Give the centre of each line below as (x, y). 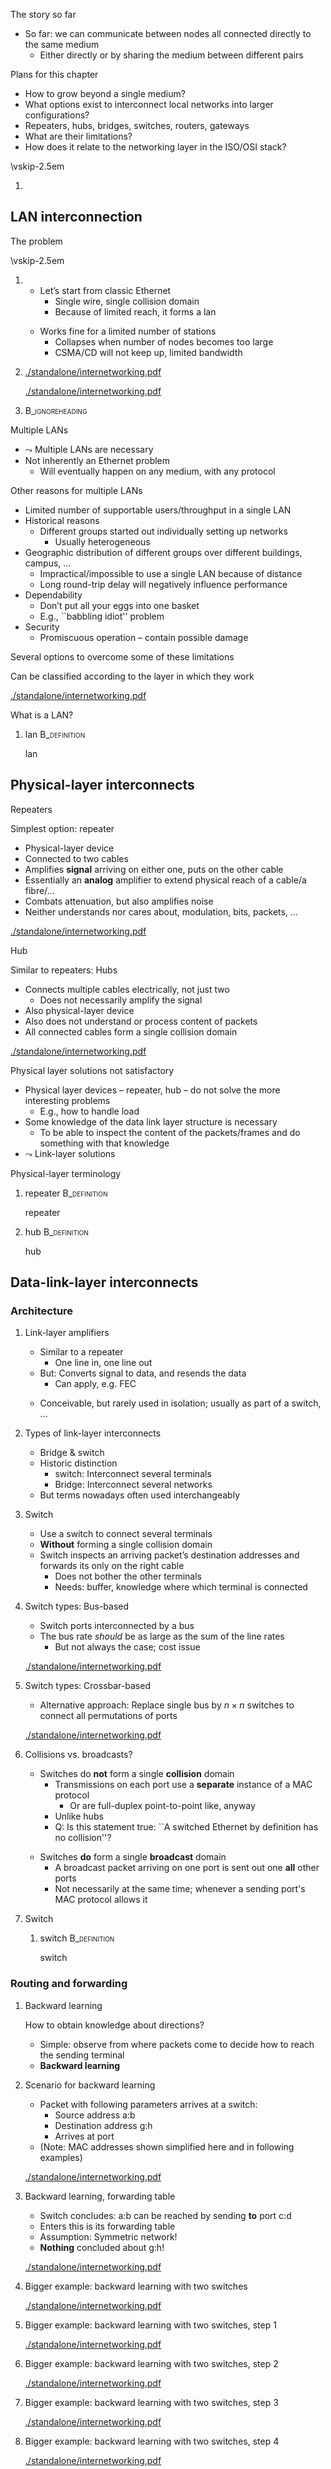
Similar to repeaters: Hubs (64, 970)
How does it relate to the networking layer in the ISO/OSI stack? (155, 147)
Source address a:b (95, 2115)
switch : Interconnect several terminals (133, 1474)
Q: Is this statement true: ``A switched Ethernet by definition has (186, 1827)
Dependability (53, 595)
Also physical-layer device (79, 1010)
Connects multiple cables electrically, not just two (127, 989)
